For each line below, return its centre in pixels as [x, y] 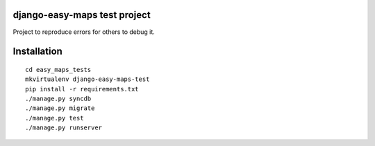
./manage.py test [55, 118]
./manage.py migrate [60, 108]
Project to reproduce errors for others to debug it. [84, 32]
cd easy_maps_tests [58, 70]
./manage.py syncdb [58, 99]
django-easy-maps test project [82, 15]
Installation [37, 52]
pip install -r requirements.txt [82, 89]
